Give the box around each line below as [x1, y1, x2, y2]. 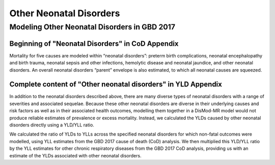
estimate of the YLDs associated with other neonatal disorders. [9, 152, 142, 158]
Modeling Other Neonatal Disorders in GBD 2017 [9, 22, 176, 31]
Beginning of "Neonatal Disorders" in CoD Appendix [9, 39, 179, 48]
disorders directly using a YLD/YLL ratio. [9, 122, 94, 128]
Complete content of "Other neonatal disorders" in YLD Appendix [9, 80, 223, 89]
